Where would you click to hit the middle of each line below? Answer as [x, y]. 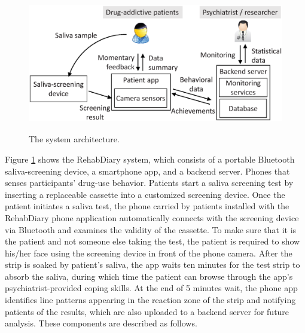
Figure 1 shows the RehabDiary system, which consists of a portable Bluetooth [150, 159]
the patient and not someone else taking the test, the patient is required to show [152, 241]
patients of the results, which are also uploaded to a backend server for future [147, 311]
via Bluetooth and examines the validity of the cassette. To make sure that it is [151, 229]
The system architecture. [74, 139]
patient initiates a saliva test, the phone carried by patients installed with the [147, 206]
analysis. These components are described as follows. [101, 323]
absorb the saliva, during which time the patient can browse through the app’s [149, 276]
